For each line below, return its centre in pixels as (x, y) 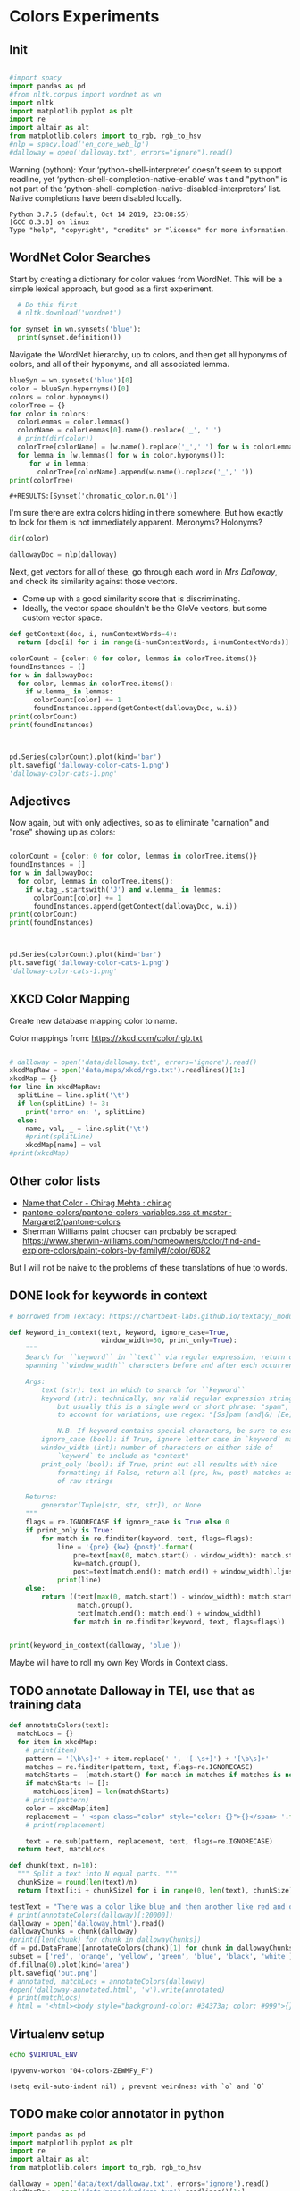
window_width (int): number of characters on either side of (158, 1448)
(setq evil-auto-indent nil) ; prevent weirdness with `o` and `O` (137, 2086)
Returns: (42, 1497)
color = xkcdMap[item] (67, 1808)
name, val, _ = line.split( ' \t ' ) (87, 1129)
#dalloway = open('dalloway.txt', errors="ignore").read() (121, 152)
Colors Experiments (84, 17)
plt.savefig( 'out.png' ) (54, 1973)
